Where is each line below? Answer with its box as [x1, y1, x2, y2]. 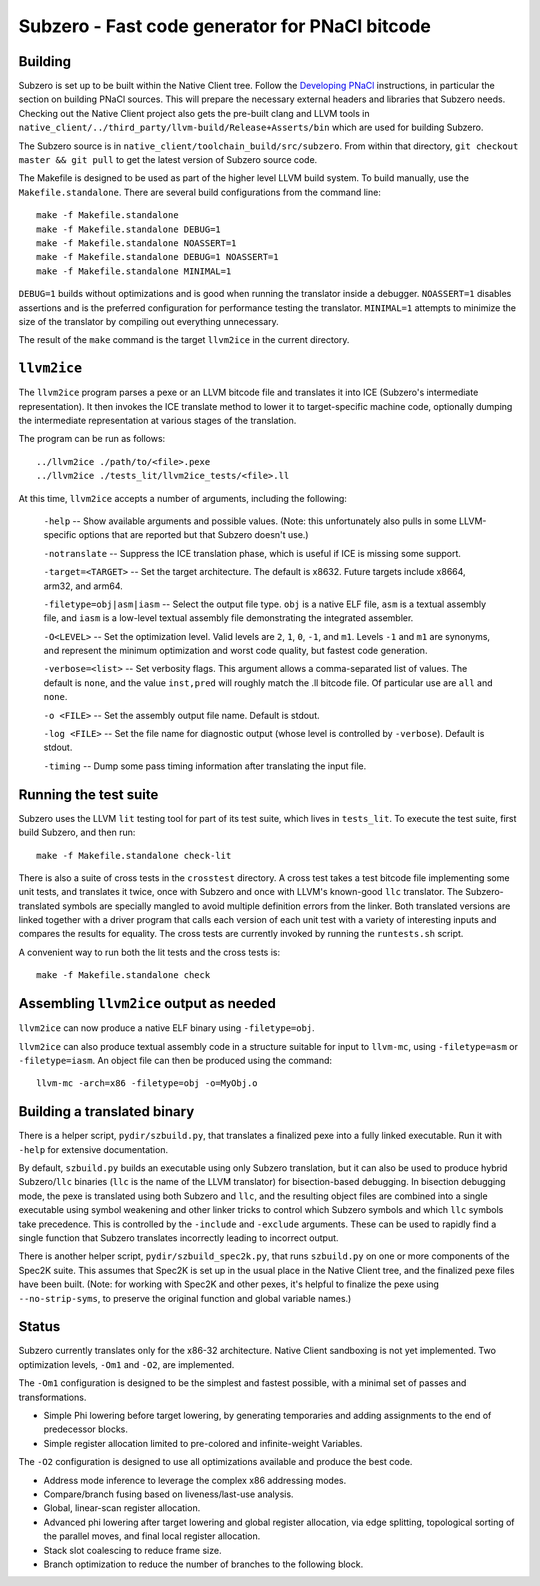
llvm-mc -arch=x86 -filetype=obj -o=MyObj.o [36, 1078, 259, 1089]
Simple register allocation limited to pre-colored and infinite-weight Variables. [43, 1437, 363, 1449]
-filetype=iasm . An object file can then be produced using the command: [18, 1054, 333, 1066]
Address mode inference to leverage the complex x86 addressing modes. [43, 1474, 347, 1486]
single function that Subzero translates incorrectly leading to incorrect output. [18, 1231, 339, 1244]
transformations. [18, 1391, 87, 1403]
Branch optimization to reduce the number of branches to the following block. [43, 1558, 364, 1570]
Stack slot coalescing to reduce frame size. [43, 1544, 222, 1556]
